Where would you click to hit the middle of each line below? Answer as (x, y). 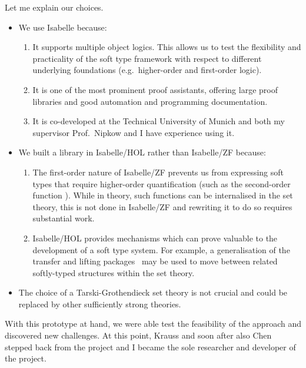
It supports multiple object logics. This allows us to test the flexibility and (167, 47)
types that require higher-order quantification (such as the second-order (162, 183)
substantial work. (64, 218)
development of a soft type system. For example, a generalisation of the (161, 249)
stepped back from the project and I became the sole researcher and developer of (150, 347)
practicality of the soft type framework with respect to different (147, 58)
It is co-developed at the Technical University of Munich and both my (159, 121)
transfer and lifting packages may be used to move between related (155, 261)
